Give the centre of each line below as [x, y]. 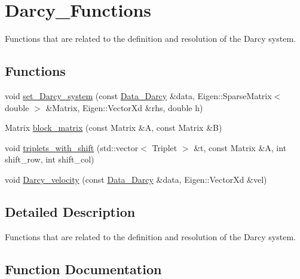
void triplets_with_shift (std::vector [72, 147]
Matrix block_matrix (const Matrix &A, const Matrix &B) [114, 128]
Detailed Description [70, 211]
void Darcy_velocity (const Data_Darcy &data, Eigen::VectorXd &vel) [136, 179]
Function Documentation [83, 269]
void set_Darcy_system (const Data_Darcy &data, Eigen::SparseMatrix [138, 95]
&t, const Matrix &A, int [240, 147]
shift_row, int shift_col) [50, 159]
